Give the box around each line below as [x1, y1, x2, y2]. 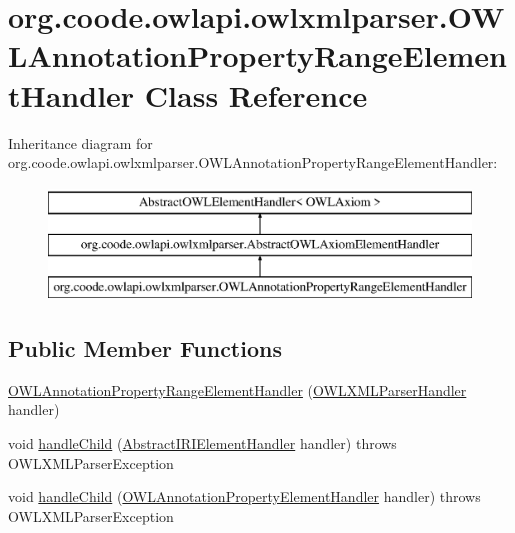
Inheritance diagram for [8, 132, 153, 153]
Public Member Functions [8, 333, 282, 364]
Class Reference [144, 74, 368, 115]
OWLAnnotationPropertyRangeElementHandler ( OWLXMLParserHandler [8, 379, 467, 400]
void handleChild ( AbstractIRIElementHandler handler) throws [8, 433, 397, 454]
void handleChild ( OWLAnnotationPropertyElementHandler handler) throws [8, 486, 481, 507]
